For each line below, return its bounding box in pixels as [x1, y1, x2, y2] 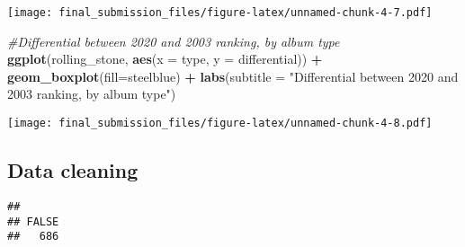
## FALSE [7, 215, 59, 228]
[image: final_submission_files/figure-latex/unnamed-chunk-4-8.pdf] [7, 117, 433, 130]
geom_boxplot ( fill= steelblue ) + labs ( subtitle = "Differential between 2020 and [7, 66, 459, 85]
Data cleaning [7, 156, 139, 184]
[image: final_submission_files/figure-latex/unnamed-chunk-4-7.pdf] [7, 6, 433, 19]
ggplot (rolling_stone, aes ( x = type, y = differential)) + [7, 49, 323, 68]
